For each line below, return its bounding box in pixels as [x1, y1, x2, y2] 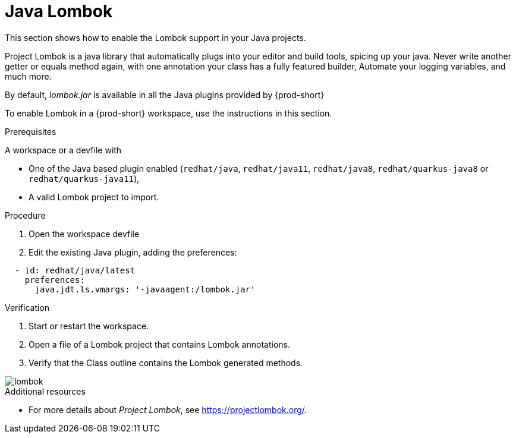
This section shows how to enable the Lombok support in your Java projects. [5, 32, 306, 43]
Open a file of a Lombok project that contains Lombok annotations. [29, 339, 290, 349]
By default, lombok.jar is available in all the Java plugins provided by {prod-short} [5, 89, 325, 100]
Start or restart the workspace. [29, 320, 149, 331]
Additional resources [5, 386, 86, 396]
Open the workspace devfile [29, 228, 140, 239]
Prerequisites [5, 126, 56, 137]
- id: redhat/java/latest [14, 265, 136, 275]
